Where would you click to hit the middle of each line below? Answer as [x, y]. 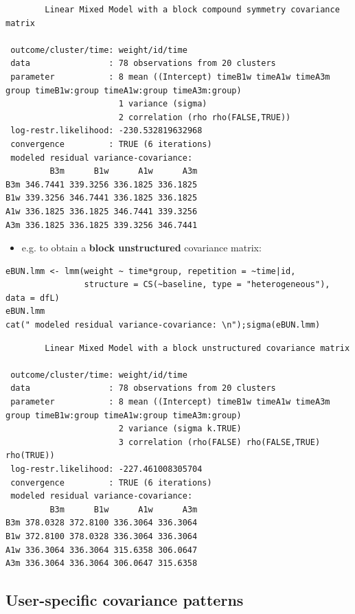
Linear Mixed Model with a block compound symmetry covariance [192, 10]
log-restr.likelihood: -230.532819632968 [106, 131]
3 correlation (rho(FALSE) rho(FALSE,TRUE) [219, 442]
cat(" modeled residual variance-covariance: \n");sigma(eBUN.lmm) [163, 325]
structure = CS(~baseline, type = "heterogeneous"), [207, 285]
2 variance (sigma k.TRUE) [180, 429]
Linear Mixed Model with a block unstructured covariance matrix [197, 348]
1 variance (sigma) [163, 104]
